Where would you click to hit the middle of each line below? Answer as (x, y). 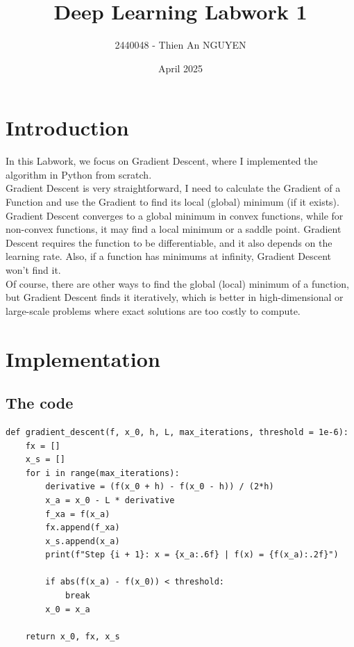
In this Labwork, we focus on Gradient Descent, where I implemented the (162, 161)
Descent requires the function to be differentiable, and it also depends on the (169, 242)
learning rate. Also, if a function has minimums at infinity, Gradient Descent (168, 256)
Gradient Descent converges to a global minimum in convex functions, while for (175, 215)
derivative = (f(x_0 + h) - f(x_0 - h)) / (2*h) (160, 487)
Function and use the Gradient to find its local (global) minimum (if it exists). (172, 202)
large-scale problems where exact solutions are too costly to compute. (153, 310)
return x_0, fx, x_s (73, 636)
